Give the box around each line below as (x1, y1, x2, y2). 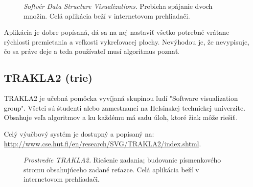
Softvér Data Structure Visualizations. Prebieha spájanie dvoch (23, 1, 213, 11)
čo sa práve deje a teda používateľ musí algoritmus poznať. (4, 46, 180, 56)
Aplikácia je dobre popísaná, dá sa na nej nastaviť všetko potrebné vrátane (4, 27, 230, 37)
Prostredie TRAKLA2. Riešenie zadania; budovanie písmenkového (23, 155, 221, 165)
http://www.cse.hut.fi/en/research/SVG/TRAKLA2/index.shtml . (4, 138, 201, 148)
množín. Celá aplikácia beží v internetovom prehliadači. (23, 10, 190, 21)
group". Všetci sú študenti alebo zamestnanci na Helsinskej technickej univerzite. (4, 102, 246, 113)
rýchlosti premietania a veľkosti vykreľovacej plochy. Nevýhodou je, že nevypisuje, (4, 36, 250, 47)
